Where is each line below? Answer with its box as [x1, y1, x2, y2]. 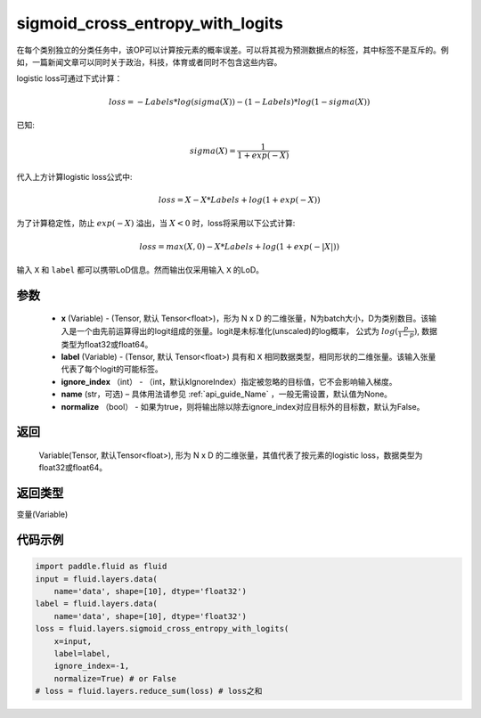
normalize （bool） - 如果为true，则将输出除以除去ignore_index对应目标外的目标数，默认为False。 [61, 401, 425, 412]
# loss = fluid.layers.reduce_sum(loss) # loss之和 [35, 686, 263, 697]
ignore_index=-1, [53, 661, 130, 672]
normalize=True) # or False [53, 673, 177, 683]
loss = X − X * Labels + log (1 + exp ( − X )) [158, 195, 321, 205]
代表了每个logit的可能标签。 [61, 363, 164, 374]
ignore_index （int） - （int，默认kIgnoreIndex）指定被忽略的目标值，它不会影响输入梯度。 [61, 376, 397, 387]
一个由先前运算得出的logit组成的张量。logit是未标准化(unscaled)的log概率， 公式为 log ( [76, 325, 398, 336]
